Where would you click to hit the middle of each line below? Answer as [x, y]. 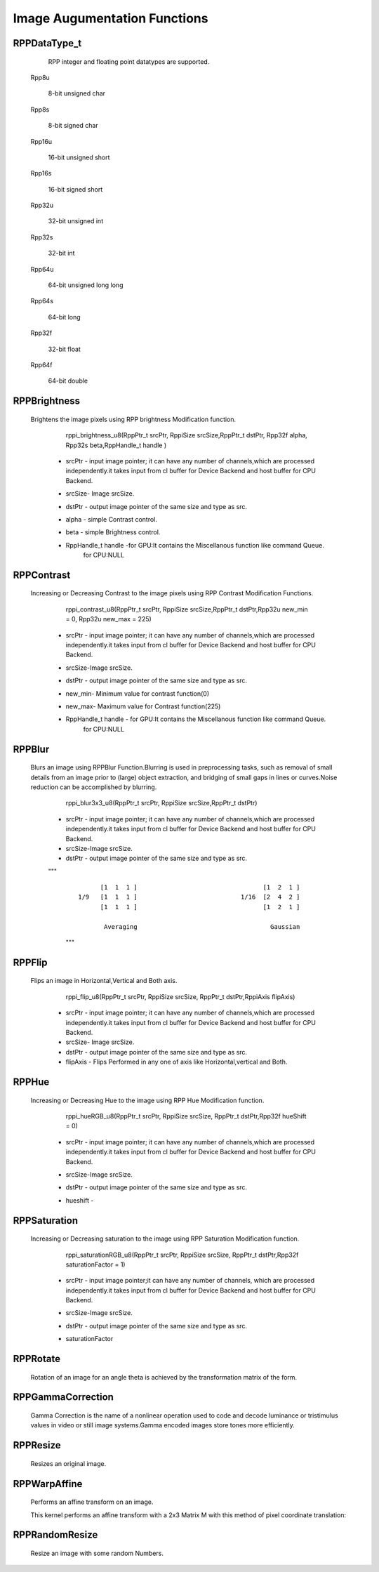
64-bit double [68, 381]
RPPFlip [30, 962]
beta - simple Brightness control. [113, 532]
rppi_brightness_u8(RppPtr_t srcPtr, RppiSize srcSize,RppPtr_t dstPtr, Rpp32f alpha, [187, 435]
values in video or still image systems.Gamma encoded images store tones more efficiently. [162, 1425]
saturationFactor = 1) [95, 1264]
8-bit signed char [73, 126]
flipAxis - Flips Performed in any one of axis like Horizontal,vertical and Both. [177, 1062]
